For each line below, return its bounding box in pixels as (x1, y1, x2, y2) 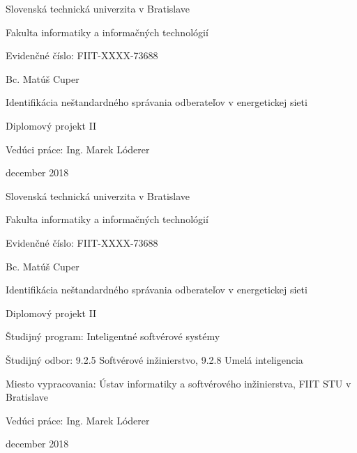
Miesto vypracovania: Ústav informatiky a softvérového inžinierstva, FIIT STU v (6, 376, 351, 390)
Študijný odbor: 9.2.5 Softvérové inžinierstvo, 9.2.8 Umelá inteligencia (6, 352, 303, 367)
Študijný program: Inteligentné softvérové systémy (6, 329, 220, 344)
